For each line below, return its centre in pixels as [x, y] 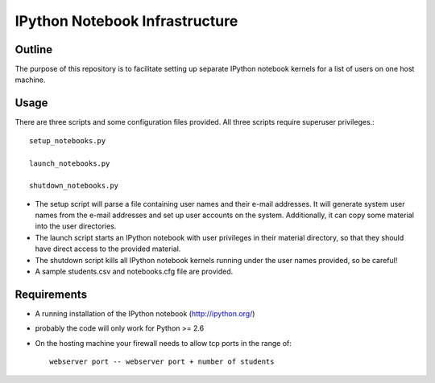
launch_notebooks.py [70, 163]
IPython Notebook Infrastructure [126, 21]
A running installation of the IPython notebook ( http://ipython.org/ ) [145, 313]
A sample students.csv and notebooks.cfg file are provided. [134, 272]
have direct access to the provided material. [108, 249]
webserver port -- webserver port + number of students [162, 362]
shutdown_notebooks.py [74, 186]
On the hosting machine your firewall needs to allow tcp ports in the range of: [163, 343]
